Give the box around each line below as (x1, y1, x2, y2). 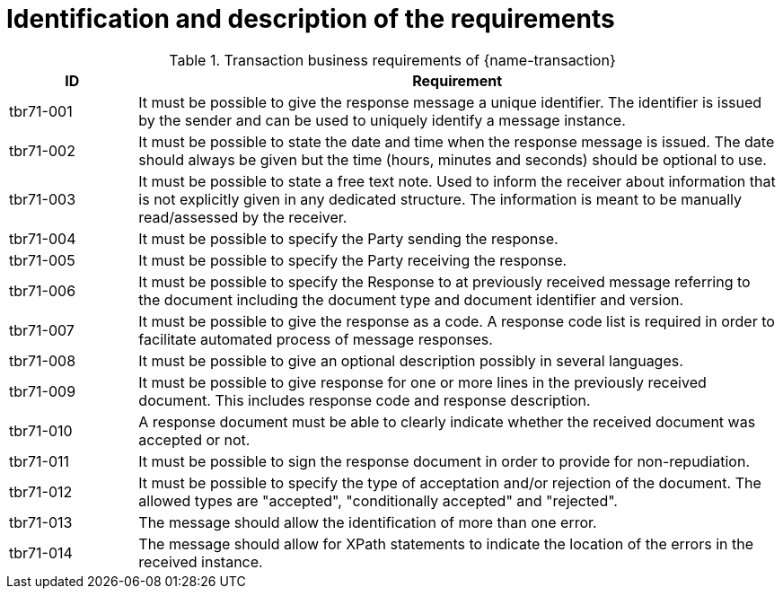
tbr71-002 (9, 141, 75, 160)
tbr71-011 (9, 451, 70, 470)
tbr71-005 (9, 250, 75, 269)
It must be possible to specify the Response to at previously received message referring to (138, 272, 751, 291)
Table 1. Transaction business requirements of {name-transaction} (169, 50, 616, 69)
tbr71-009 (9, 381, 76, 400)
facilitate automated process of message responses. (138, 329, 493, 348)
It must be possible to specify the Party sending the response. (138, 229, 559, 248)
